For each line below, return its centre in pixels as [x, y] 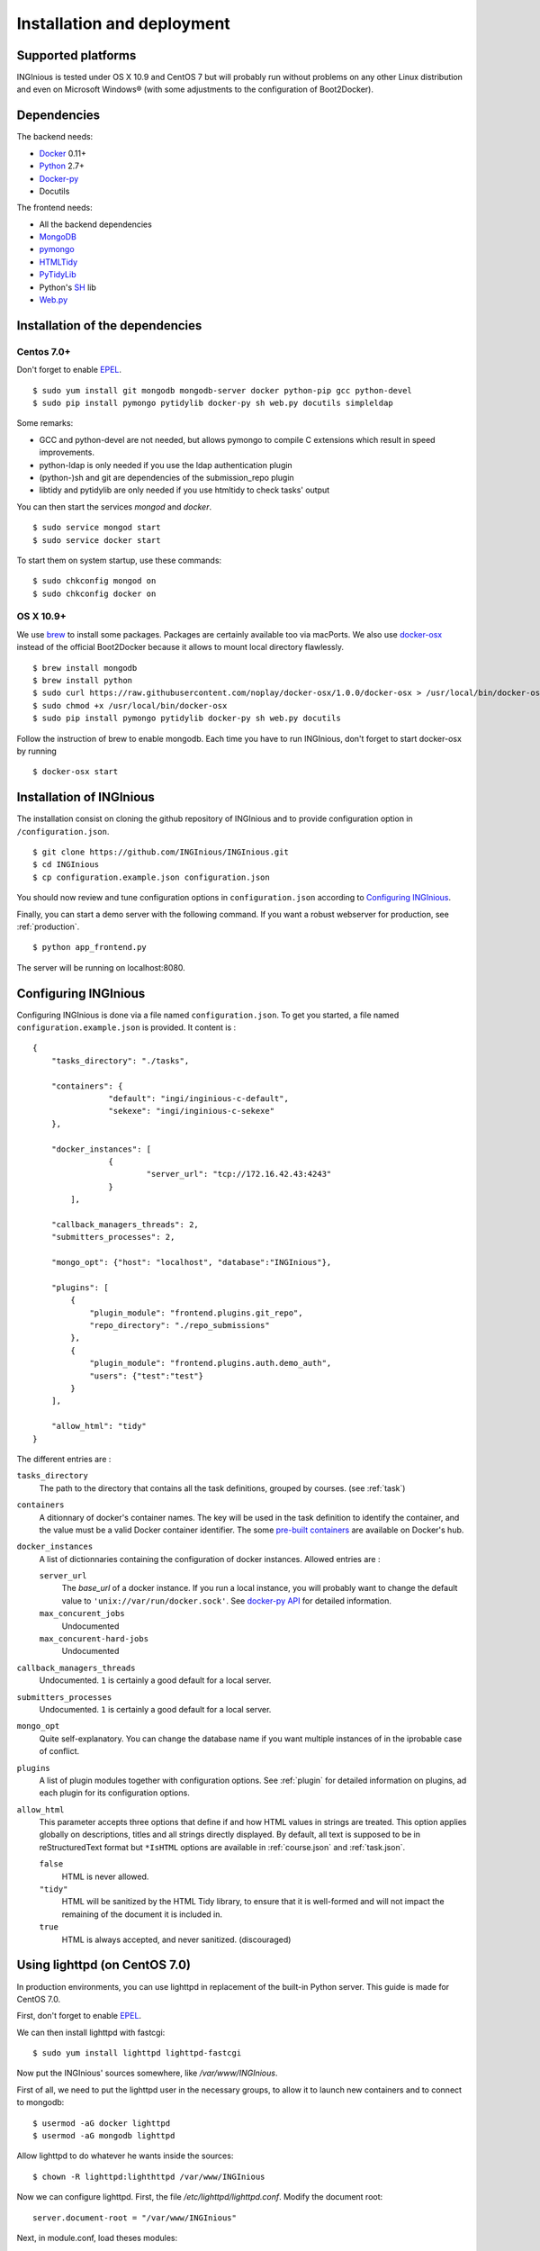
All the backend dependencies [95, 224]
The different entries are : [64, 1459]
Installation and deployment [124, 23]
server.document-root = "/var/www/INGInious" [135, 2218]
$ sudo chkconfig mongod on [94, 581]
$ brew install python [83, 680]
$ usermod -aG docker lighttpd [102, 2123]
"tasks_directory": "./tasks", [120, 1061]
